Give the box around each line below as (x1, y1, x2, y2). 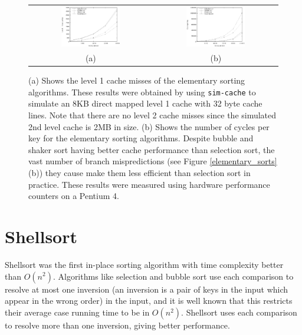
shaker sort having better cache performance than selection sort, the (28, 143, 275, 155)
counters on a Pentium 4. (28, 190, 119, 202)
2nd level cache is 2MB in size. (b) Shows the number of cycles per (28, 120, 270, 132)
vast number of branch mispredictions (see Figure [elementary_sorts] (28, 155, 277, 167)
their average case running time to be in (5, 306, 150, 318)
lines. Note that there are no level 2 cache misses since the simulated (28, 109, 277, 121)
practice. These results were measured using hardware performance (28, 178, 270, 190)
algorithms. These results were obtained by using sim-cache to (28, 85, 256, 98)
